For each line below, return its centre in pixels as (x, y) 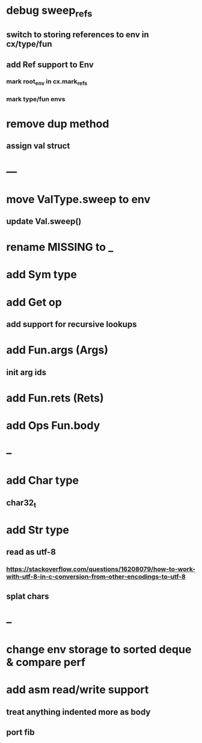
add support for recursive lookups (72, 324)
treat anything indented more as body (78, 712)
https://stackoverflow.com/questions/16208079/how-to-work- (101, 569)
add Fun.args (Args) (57, 350)
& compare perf (46, 662)
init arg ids (26, 372)
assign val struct (38, 146)
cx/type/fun (29, 44)
